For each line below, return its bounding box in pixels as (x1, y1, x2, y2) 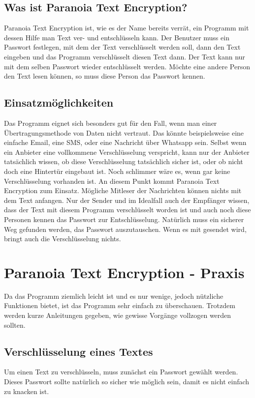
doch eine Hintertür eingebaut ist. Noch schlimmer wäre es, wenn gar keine (4, 166, 230, 176)
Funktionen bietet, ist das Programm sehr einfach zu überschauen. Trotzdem (4, 300, 235, 311)
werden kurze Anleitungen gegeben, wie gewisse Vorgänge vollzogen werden (4, 310, 231, 320)
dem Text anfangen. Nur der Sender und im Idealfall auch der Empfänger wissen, (4, 195, 250, 205)
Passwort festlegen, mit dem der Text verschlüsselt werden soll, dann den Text (4, 42, 241, 52)
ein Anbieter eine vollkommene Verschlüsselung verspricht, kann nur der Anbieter (4, 146, 250, 157)
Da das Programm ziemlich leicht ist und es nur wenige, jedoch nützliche (4, 290, 223, 301)
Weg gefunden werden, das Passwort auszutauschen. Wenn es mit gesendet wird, (4, 224, 247, 234)
